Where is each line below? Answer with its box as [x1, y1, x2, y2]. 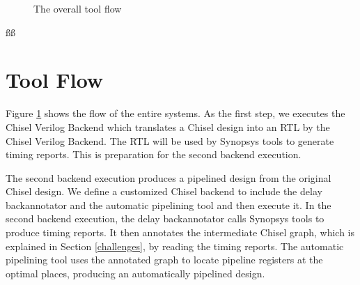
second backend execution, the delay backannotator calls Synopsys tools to [6, 211, 324, 226]
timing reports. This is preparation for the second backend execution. [6, 147, 302, 162]
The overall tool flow [33, 1, 122, 15]
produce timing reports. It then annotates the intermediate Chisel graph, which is [6, 225, 355, 240]
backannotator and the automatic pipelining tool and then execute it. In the [6, 197, 331, 212]
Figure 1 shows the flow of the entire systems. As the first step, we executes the [6, 106, 345, 121]
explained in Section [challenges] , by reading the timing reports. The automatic [6, 238, 344, 253]
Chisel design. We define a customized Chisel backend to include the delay [6, 184, 322, 199]
